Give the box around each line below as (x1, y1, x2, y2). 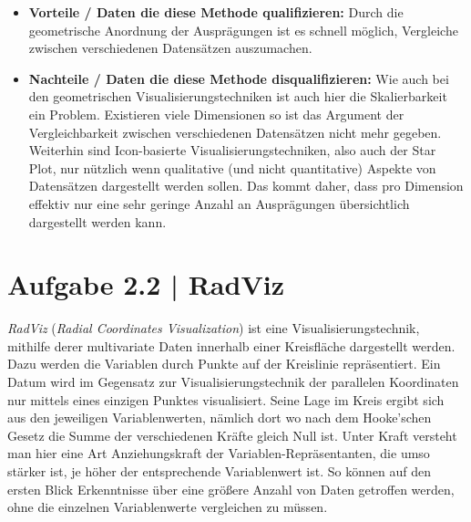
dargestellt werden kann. (28, 212, 167, 231)
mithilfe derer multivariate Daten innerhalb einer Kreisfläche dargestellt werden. (7, 336, 456, 355)
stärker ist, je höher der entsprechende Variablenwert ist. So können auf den (7, 462, 431, 480)
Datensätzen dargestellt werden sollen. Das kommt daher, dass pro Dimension (28, 176, 464, 195)
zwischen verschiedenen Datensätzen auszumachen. (28, 38, 312, 57)
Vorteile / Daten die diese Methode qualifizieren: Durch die (28, 3, 404, 21)
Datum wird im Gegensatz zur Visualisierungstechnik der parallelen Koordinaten (7, 372, 459, 391)
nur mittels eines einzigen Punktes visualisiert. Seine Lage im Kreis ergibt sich (7, 390, 445, 409)
